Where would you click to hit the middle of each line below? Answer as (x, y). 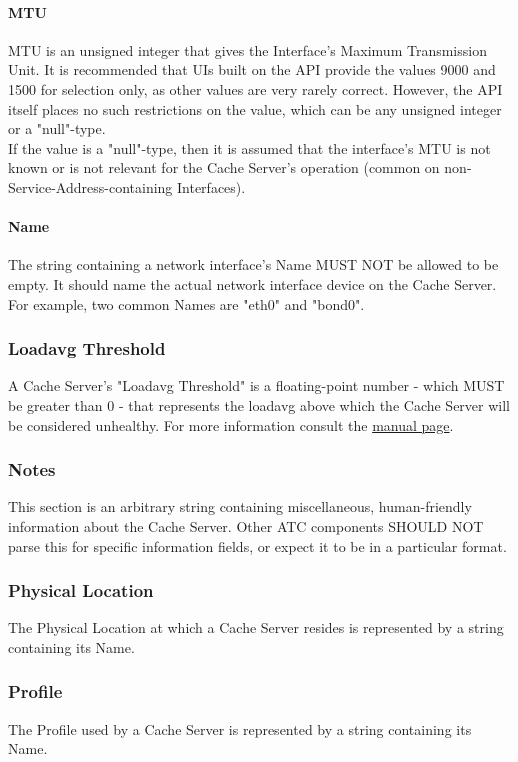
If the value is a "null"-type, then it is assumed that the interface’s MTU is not (249, 147)
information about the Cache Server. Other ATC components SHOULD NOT (246, 525)
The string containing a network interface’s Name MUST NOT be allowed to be (253, 264)
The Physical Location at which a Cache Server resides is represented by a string (256, 627)
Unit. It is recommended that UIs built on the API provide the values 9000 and (252, 69)
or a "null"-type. (57, 128)
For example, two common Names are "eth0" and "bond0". (186, 303)
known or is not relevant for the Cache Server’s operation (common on (224, 167)
